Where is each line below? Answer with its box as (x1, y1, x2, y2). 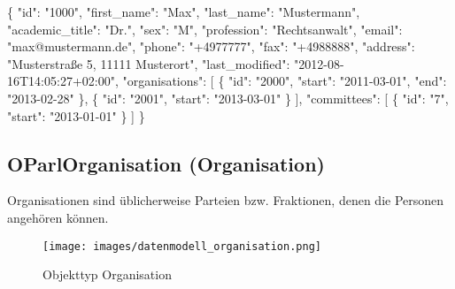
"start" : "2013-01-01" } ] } (7, 106, 145, 125)
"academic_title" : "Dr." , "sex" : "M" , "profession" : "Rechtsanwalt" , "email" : (7, 19, 403, 38)
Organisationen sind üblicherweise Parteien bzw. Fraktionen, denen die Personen (7, 191, 444, 209)
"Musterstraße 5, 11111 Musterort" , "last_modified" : (7, 54, 290, 72)
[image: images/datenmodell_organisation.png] (42, 240, 321, 253)
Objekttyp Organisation (42, 265, 172, 284)
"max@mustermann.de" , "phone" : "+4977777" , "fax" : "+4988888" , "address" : (7, 37, 415, 56)
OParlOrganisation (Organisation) (7, 149, 325, 177)
